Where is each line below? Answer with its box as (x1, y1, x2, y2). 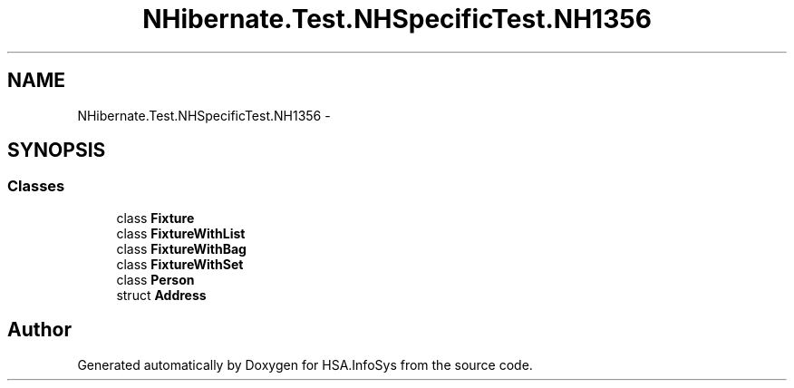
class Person (116, 271, 195, 287)
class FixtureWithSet (116, 256, 244, 272)
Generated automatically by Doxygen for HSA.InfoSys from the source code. (77, 356, 533, 373)
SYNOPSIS (7, 139, 106, 162)
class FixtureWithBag (116, 240, 247, 257)
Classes (7, 177, 65, 196)
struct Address (116, 286, 207, 303)
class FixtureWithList (116, 225, 246, 241)
